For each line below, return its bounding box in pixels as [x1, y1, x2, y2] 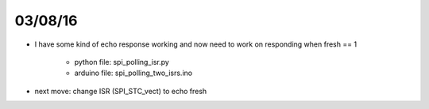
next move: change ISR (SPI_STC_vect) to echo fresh [34, 86, 207, 96]
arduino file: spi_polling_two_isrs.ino [74, 68, 193, 78]
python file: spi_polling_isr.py [74, 57, 170, 66]
